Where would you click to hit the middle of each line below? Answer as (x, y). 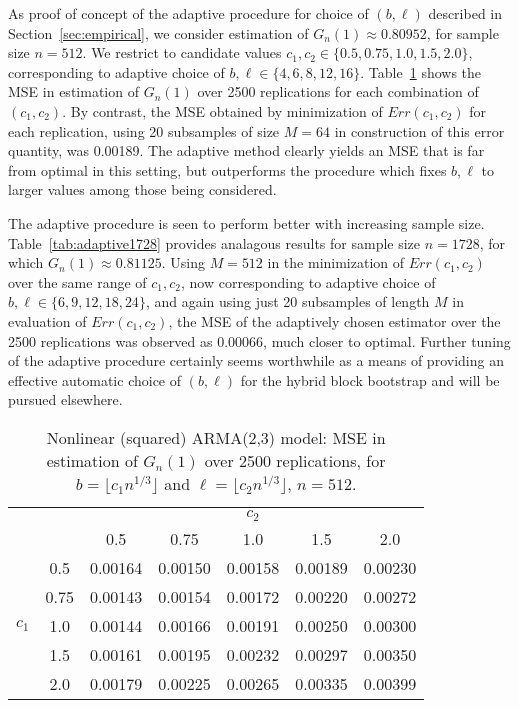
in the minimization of (336, 262)
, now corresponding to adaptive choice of (308, 281)
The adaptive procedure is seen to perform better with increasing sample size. (246, 222)
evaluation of (47, 320)
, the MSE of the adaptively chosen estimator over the (334, 320)
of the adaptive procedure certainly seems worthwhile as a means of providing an (256, 360)
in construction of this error (419, 130)
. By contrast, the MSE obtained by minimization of (222, 110)
